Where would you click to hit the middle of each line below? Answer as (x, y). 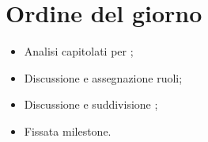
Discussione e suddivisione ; (91, 104)
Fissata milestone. (68, 130)
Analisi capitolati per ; (79, 51)
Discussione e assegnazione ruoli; (103, 77)
